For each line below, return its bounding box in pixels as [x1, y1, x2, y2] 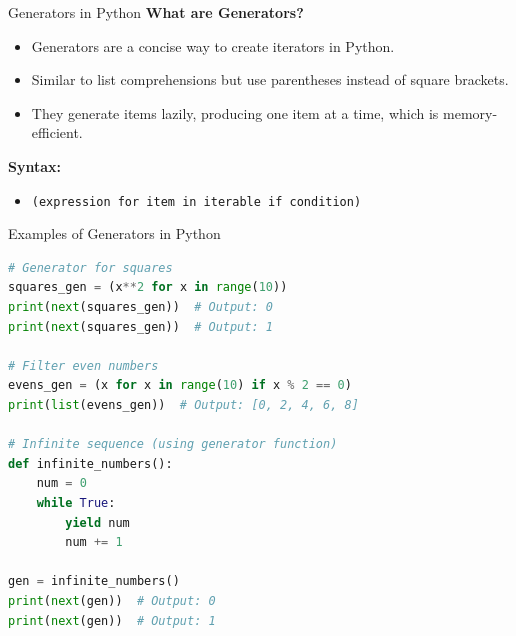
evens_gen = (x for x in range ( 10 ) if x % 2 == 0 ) [8, 378, 352, 393]
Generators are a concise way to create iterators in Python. [31, 35, 395, 56]
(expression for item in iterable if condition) [31, 194, 362, 209]
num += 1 [65, 535, 123, 550]
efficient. [31, 122, 83, 143]
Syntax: [8, 155, 61, 176]
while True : [36, 495, 116, 510]
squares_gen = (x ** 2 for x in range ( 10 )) [8, 280, 288, 295]
